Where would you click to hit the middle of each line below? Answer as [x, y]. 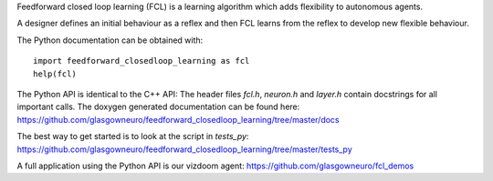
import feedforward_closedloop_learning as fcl [142, 61]
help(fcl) [55, 74]
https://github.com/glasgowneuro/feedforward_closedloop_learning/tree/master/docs [178, 119]
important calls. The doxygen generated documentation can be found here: [158, 107]
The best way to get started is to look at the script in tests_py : [133, 136]
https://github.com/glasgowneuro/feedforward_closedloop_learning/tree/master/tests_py [185, 149]
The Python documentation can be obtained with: [110, 40]
